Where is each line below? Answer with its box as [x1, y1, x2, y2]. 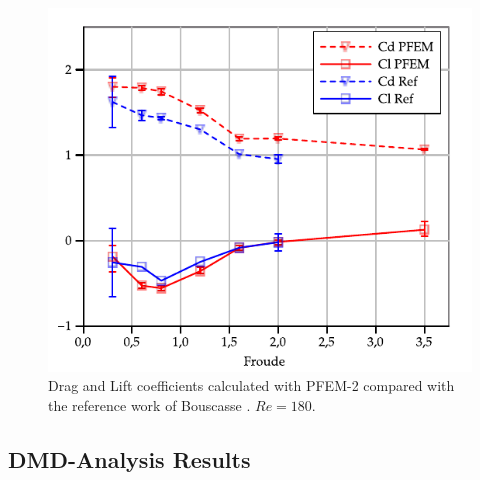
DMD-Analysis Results [8, 443, 251, 474]
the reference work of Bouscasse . [48, 394, 251, 415]
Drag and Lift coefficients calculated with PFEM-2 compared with [48, 375, 455, 396]
